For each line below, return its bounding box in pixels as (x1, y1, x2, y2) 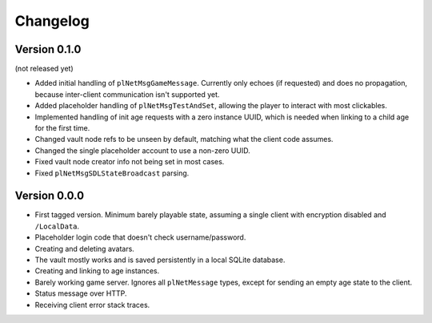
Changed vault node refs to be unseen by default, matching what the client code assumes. (34, 135, 334, 144)
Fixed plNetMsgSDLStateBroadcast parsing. (34, 168, 190, 178)
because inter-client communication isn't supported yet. (34, 89, 220, 99)
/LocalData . (34, 221, 80, 231)
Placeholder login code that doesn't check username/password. (34, 232, 246, 242)
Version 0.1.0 (14, 42, 82, 56)
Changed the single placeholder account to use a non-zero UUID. (34, 145, 251, 155)
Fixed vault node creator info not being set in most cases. (34, 157, 225, 167)
